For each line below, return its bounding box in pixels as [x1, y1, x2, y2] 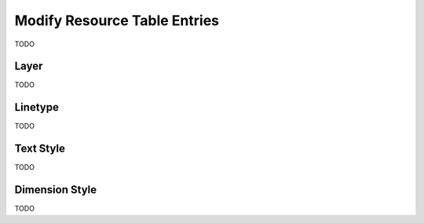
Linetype [14, 101, 59, 114]
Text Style [14, 142, 66, 155]
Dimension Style [14, 183, 97, 196]
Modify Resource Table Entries [14, 12, 220, 29]
